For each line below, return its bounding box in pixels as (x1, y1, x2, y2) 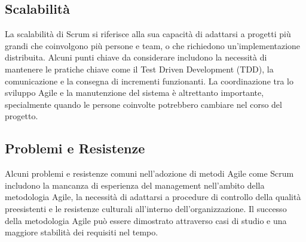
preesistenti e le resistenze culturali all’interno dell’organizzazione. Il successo (5, 202, 287, 214)
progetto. (5, 110, 38, 122)
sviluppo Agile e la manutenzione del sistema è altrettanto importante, (5, 86, 264, 99)
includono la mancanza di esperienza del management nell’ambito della (5, 179, 265, 191)
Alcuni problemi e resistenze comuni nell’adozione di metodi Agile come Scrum (5, 167, 294, 180)
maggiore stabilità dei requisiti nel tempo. (5, 226, 158, 238)
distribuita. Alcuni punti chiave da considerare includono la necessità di (5, 51, 267, 63)
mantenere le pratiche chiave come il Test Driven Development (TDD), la (5, 62, 274, 75)
